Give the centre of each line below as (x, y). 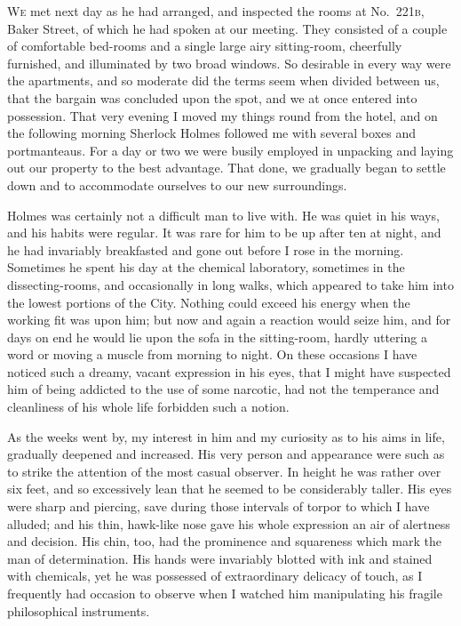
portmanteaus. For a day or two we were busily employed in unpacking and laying (230, 150)
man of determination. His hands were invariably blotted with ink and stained (220, 558)
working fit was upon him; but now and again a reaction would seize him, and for (229, 320)
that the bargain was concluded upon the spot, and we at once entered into (212, 97)
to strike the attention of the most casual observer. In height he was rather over (224, 471)
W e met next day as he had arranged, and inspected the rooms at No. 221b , (216, 11)
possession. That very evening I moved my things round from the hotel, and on (223, 115)
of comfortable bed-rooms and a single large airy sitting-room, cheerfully (205, 46)
